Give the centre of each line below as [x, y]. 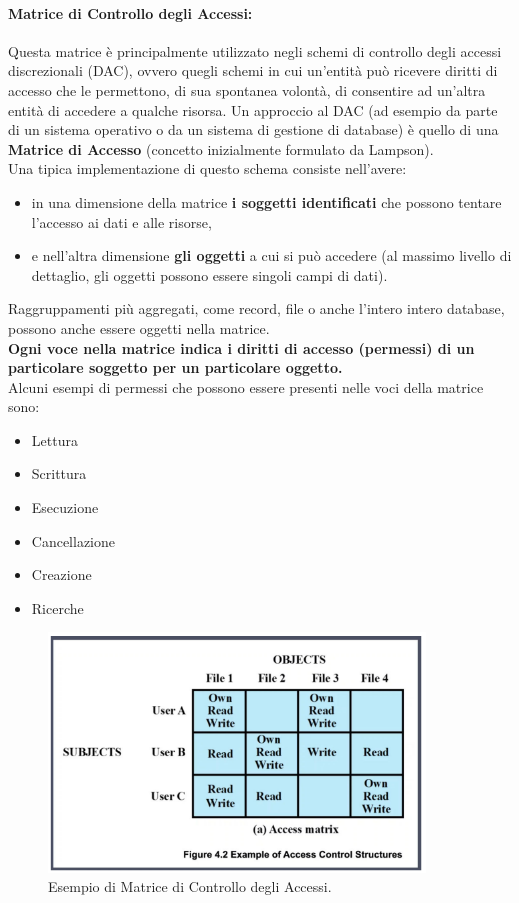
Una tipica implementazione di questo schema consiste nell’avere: [207, 168]
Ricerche [57, 607]
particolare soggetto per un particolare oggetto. [175, 367]
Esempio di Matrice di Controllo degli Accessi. [190, 886]
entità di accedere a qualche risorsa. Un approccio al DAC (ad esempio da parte [253, 109]
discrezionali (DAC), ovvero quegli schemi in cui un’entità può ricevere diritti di [253, 70]
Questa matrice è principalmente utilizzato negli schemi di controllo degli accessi [255, 50]
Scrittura [59, 473]
